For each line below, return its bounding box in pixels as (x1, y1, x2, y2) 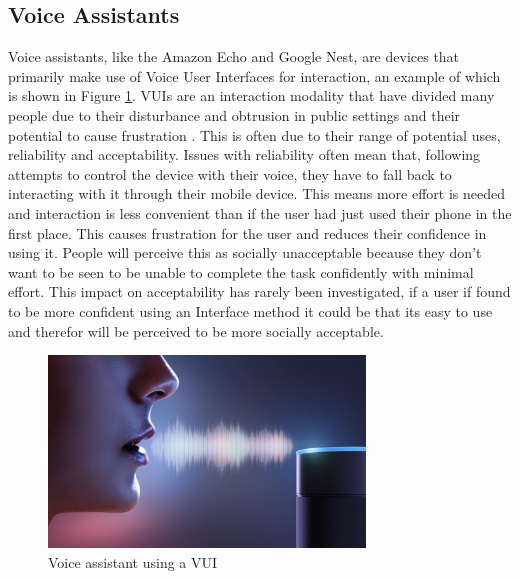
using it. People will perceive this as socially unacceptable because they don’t (8, 242, 482, 263)
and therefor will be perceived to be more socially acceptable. (8, 320, 384, 341)
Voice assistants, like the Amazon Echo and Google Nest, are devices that (8, 46, 460, 67)
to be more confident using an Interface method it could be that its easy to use (8, 300, 493, 321)
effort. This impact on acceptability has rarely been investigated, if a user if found (8, 281, 511, 302)
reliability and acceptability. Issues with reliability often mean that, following (8, 144, 481, 165)
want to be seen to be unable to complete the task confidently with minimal (8, 261, 474, 282)
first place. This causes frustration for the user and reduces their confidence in (8, 222, 487, 243)
